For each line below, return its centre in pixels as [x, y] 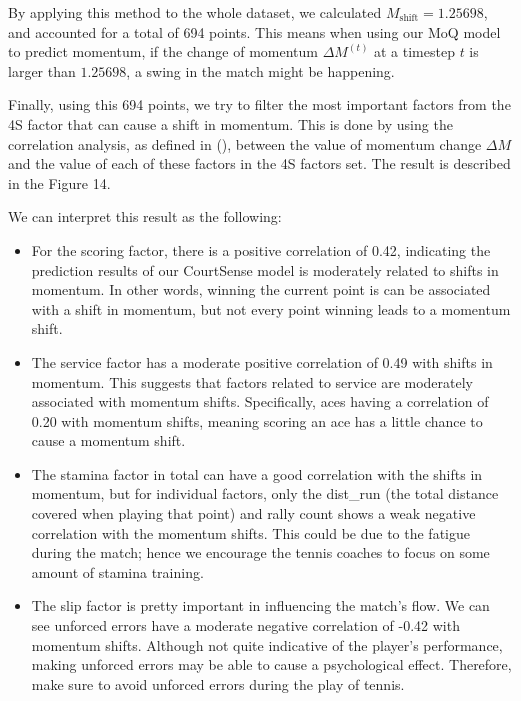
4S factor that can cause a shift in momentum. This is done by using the [230, 123]
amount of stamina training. [117, 571]
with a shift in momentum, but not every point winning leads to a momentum [271, 308]
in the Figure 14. [59, 182]
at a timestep [414, 51]
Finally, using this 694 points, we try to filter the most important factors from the [259, 104]
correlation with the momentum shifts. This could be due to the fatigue [250, 532]
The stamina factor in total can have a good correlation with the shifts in [257, 473]
